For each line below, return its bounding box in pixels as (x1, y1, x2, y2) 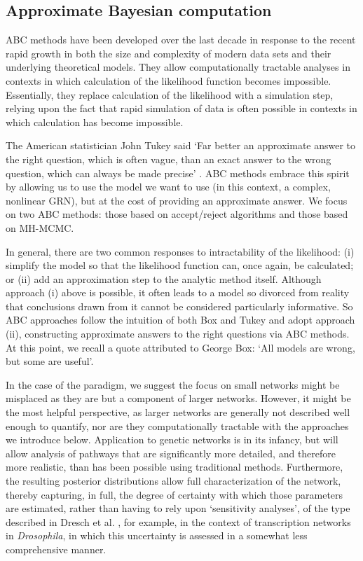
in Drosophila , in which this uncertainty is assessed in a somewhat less (6, 528, 308, 543)
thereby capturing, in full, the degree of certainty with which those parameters (6, 487, 343, 501)
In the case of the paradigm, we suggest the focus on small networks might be (6, 377, 340, 392)
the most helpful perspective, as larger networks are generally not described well (6, 405, 350, 420)
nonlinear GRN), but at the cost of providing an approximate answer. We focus (6, 193, 348, 207)
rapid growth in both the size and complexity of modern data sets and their (6, 46, 331, 60)
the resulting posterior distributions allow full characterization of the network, (6, 473, 341, 488)
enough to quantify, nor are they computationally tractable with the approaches (6, 418, 349, 433)
